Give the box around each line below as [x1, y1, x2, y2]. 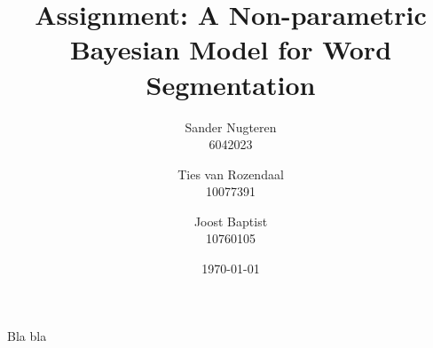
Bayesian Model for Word [69, 31, 392, 67]
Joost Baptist [193, 211, 268, 230]
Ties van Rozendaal [177, 164, 284, 183]
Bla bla [7, 326, 47, 344]
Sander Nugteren [185, 117, 277, 136]
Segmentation [146, 66, 316, 102]
